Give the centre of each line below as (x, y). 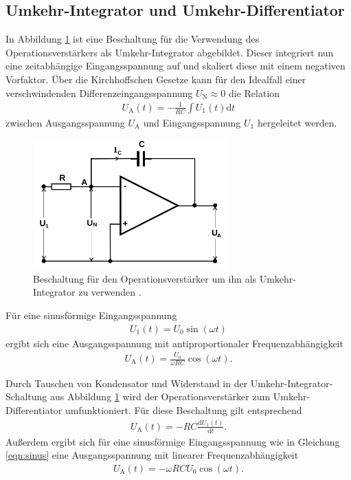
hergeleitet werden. (297, 122)
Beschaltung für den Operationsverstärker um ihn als (145, 278)
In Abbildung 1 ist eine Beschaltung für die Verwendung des (133, 39)
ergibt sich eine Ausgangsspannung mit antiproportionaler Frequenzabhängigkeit (174, 343)
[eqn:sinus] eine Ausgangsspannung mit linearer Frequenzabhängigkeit (152, 455)
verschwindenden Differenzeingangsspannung (99, 92)
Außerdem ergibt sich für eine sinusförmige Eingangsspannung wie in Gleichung (173, 441)
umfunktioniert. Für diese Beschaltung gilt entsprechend (183, 410)
